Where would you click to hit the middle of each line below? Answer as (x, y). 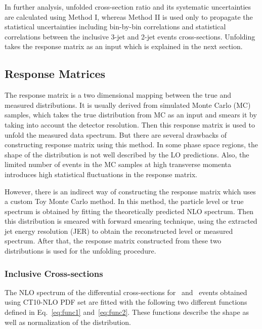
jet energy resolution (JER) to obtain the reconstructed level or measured (119, 231)
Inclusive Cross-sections (54, 273)
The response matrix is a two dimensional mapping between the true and (118, 95)
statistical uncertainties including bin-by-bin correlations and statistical (115, 27)
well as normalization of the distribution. (68, 322)
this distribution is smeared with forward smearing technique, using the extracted (131, 221)
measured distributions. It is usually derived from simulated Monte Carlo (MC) (128, 105)
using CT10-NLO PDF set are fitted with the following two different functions (126, 302)
